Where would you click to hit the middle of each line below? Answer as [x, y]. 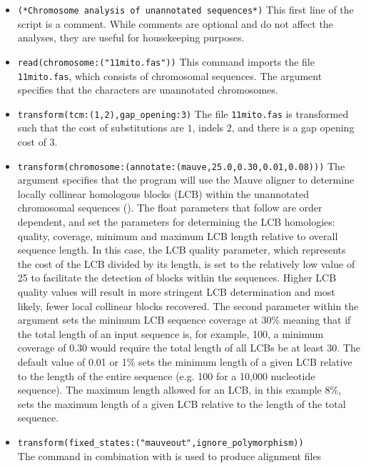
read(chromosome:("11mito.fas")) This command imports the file [166, 61]
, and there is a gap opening [293, 128]
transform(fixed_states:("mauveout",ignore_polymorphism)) [161, 443]
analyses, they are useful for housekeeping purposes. [131, 38]
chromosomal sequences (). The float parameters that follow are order [170, 208]
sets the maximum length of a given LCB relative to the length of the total [182, 403]
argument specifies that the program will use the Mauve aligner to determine [186, 180]
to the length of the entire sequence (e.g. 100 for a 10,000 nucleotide [166, 375]
